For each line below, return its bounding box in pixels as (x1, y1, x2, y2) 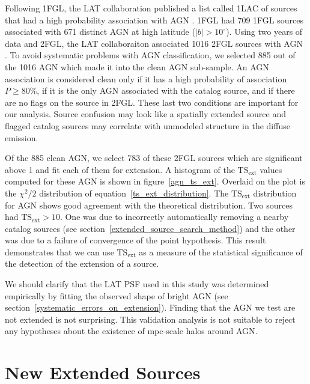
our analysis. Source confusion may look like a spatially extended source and (5, 108, 286, 120)
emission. (5, 131, 38, 144)
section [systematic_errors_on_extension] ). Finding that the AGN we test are (5, 301, 296, 314)
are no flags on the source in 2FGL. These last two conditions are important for (5, 96, 299, 108)
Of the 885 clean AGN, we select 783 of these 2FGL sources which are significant (5, 151, 303, 164)
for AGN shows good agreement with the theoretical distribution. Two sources (5, 198, 293, 211)
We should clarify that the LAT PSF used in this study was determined (5, 278, 269, 290)
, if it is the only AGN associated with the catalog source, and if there (37, 84, 295, 97)
